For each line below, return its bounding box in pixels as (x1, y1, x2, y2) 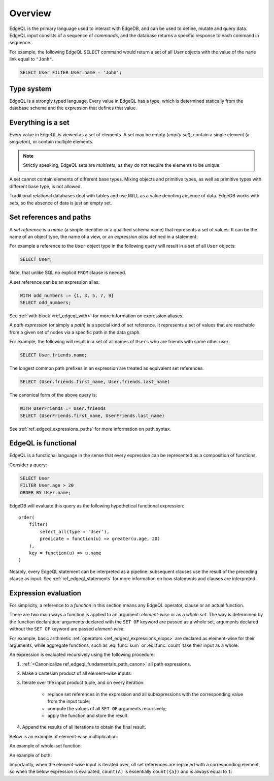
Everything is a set (9, 118, 70, 127)
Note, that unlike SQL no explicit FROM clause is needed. (9, 269, 126, 276)
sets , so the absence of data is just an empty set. (9, 200, 112, 206)
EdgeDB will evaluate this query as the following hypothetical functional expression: (9, 502, 185, 508)
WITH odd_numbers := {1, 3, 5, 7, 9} (20, 292, 114, 298)
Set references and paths (9, 213, 91, 222)
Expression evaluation (9, 589, 81, 597)
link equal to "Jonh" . (9, 56, 54, 62)
